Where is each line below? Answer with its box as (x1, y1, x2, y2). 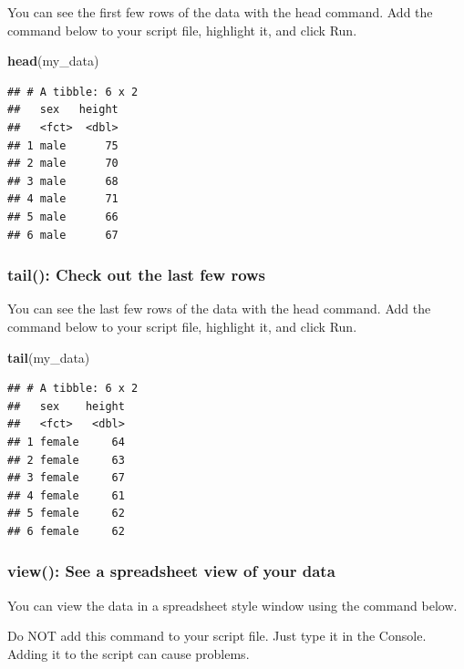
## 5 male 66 (7, 210, 119, 223)
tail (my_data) (7, 347, 90, 366)
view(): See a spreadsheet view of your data (7, 560, 335, 582)
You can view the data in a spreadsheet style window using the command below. (7, 595, 458, 614)
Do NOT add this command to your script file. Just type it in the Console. (7, 626, 427, 645)
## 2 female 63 (7, 453, 125, 467)
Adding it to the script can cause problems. (7, 643, 250, 663)
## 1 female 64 (7, 435, 125, 448)
